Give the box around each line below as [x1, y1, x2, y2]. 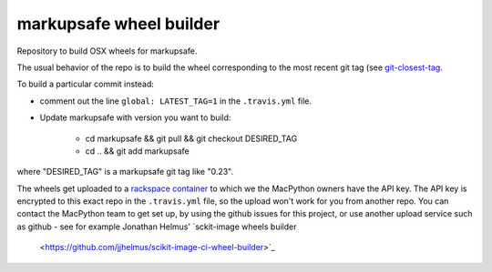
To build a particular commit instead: [16, 78, 155, 90]
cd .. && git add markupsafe [85, 146, 190, 156]
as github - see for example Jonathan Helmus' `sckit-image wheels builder [16, 221, 297, 232]
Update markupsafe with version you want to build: [39, 112, 231, 123]
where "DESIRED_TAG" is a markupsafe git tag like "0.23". [16, 166, 234, 177]
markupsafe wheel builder [16, 14, 220, 34]
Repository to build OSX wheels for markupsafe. [16, 45, 198, 56]
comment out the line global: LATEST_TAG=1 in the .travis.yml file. [39, 96, 313, 106]
